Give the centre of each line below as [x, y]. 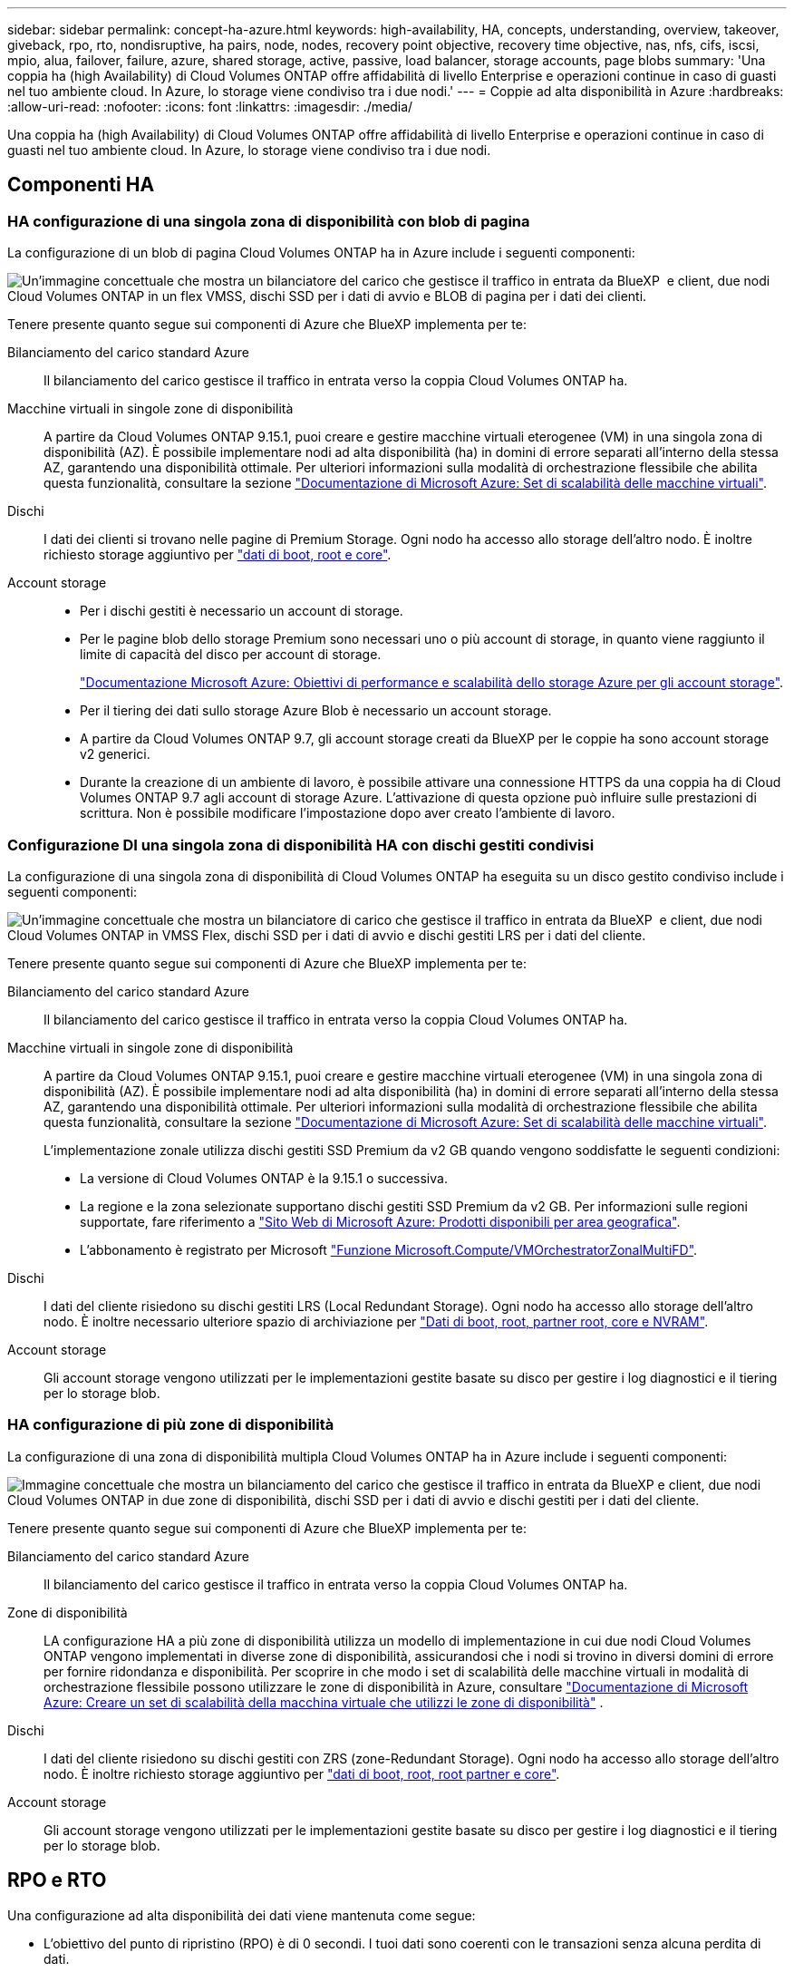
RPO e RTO [57, 1880]
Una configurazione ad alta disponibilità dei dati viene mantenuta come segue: [242, 1915]
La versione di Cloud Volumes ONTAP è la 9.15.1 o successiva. [264, 1178]
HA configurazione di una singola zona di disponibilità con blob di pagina [269, 221]
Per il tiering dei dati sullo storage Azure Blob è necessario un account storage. [316, 711]
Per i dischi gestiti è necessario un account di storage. [242, 611]
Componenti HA [81, 185]
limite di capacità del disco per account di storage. [231, 655]
